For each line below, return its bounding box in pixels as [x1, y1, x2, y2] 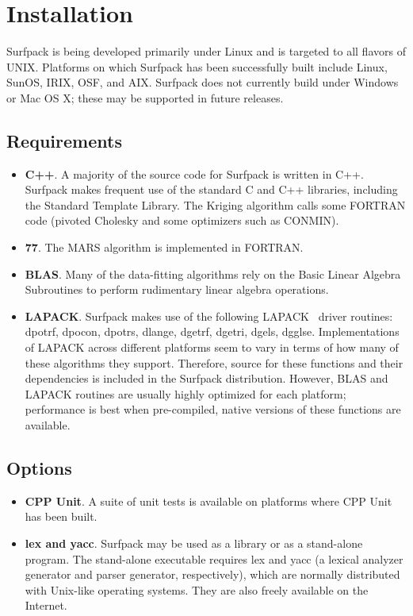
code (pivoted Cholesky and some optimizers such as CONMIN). [25, 212, 339, 229]
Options [6, 456, 72, 479]
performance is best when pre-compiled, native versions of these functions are [25, 401, 401, 418]
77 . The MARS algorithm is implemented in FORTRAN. [25, 239, 304, 256]
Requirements [6, 128, 122, 152]
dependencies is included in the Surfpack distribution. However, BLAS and [25, 370, 388, 387]
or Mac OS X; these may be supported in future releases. [6, 89, 284, 106]
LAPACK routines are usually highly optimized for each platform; [25, 385, 346, 402]
